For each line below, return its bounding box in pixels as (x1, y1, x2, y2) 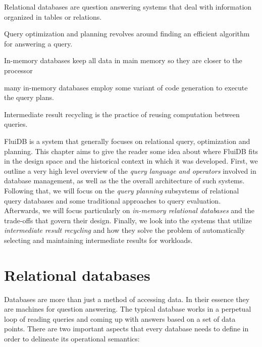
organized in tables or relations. (4, 11, 102, 22)
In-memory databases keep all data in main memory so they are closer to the (4, 55, 242, 66)
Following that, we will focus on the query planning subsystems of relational (4, 185, 239, 195)
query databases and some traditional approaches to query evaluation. (4, 195, 221, 206)
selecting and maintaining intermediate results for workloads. (4, 234, 193, 245)
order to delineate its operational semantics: (4, 333, 140, 343)
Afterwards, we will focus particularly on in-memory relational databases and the (4, 205, 254, 216)
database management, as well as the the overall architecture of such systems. (4, 175, 245, 186)
